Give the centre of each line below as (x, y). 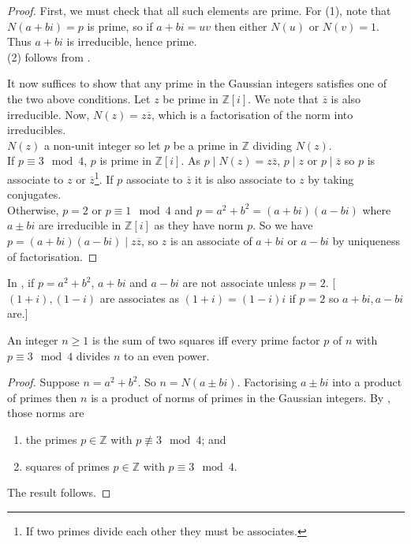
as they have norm (199, 225)
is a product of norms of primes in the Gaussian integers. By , (241, 397)
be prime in (191, 98)
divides (93, 355)
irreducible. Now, (49, 114)
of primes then (42, 397)
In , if (21, 283)
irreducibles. (37, 130)
